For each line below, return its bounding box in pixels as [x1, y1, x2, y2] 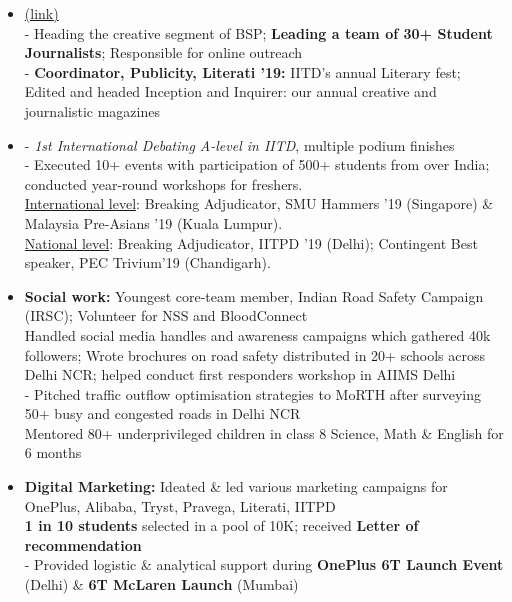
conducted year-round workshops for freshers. [24, 173, 303, 194]
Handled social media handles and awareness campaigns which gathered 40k [24, 324, 491, 345]
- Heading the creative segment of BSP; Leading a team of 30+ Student [24, 22, 493, 43]
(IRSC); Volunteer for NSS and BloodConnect [24, 305, 308, 326]
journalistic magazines [24, 100, 160, 121]
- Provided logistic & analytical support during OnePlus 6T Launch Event [24, 554, 504, 575]
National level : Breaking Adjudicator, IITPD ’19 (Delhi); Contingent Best [24, 232, 478, 253]
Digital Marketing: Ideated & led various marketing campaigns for [24, 476, 448, 497]
